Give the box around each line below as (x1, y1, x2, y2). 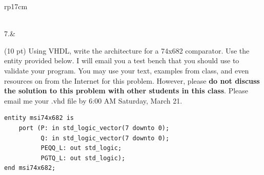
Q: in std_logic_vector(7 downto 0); (40, 134, 170, 142)
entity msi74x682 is (4, 114, 74, 122)
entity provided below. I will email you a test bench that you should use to (4, 55, 239, 66)
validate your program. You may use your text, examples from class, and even (4, 65, 249, 76)
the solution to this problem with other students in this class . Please (4, 85, 249, 96)
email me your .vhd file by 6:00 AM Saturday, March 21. (4, 95, 182, 106)
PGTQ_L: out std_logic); (40, 154, 126, 162)
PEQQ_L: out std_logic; (40, 144, 122, 152)
